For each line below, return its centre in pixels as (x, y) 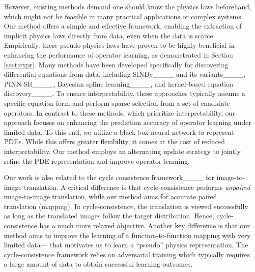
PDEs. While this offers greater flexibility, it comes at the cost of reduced (114, 141)
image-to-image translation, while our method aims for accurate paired (111, 196)
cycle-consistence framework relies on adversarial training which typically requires (127, 254)
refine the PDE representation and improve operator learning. (97, 161)
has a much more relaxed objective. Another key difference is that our (145, 226)
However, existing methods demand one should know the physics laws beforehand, (127, 6)
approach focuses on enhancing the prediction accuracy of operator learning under (127, 122)
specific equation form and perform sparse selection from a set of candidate (117, 103)
